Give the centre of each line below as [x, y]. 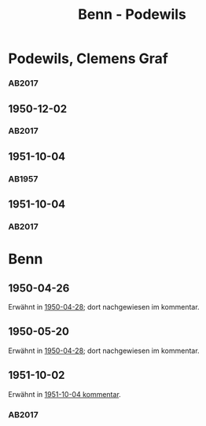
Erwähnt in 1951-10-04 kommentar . [65, 394]
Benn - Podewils [132, 15]
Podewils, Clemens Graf [88, 59]
